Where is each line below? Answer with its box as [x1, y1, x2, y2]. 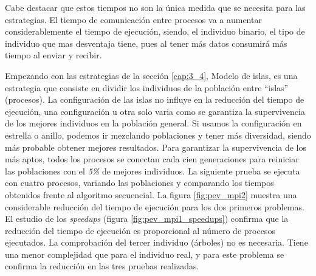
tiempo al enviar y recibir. [5, 49, 102, 61]
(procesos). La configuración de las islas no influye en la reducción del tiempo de [5, 93, 304, 106]
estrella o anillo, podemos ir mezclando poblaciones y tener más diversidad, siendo [5, 128, 311, 141]
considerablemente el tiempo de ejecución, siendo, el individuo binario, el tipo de [5, 25, 305, 38]
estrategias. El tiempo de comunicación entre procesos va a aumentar [5, 13, 262, 26]
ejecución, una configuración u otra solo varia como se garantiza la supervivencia [5, 105, 305, 117]
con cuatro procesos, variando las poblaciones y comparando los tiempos [5, 176, 274, 189]
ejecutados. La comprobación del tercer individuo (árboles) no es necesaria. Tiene [5, 236, 308, 249]
